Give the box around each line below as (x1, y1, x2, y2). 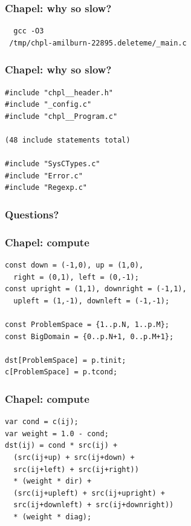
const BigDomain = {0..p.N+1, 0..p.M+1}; (5, 332, 174, 341)
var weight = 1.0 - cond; (5, 429, 109, 438)
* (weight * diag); (13, 512, 92, 521)
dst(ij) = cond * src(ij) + (5, 441, 118, 450)
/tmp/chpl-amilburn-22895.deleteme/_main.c (9, 38, 187, 47)
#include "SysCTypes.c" (5, 160, 100, 169)
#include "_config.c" (5, 100, 92, 109)
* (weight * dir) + (13, 477, 92, 486)
